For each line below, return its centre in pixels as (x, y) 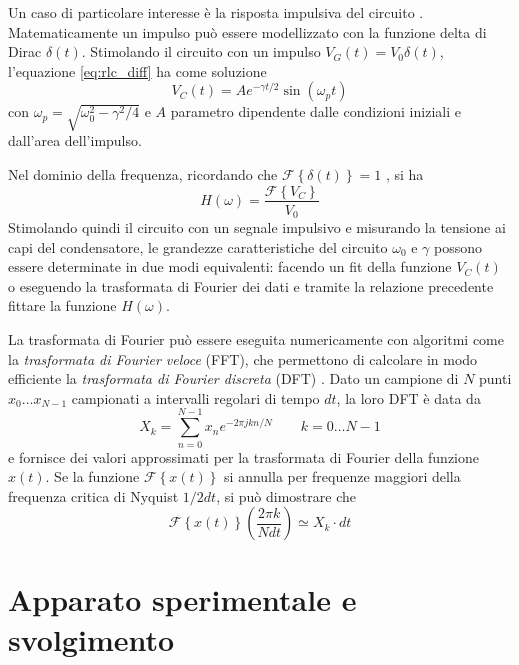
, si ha (404, 173)
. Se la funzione (92, 476)
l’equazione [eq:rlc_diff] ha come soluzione (137, 70)
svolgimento (91, 638)
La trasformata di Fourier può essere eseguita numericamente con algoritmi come (256, 339)
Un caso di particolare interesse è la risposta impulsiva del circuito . (216, 12)
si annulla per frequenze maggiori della (342, 476)
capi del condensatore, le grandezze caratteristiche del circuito (198, 246)
